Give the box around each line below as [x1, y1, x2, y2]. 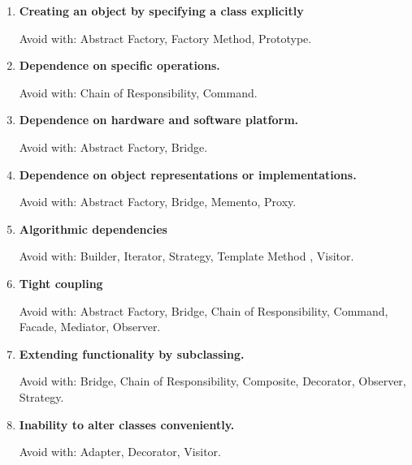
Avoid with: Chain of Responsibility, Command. [19, 84, 258, 101]
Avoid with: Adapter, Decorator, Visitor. [19, 443, 221, 460]
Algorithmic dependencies [19, 220, 167, 237]
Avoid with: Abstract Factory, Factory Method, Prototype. [19, 29, 312, 46]
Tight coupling [19, 274, 103, 291]
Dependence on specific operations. [19, 57, 220, 74]
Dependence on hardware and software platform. [19, 111, 299, 128]
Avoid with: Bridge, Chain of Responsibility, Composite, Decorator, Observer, [19, 372, 406, 390]
